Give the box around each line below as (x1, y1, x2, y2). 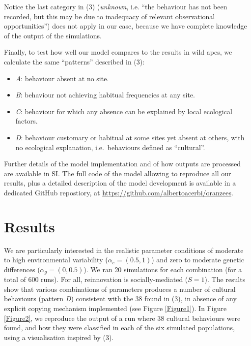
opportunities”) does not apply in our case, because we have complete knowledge (4, 21, 247, 31)
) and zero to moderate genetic (151, 254, 244, 265)
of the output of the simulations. (4, 30, 102, 40)
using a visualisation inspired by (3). (4, 332, 114, 342)
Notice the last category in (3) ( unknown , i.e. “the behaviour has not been (4, 1, 227, 11)
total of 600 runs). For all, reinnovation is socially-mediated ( (4, 274, 188, 284)
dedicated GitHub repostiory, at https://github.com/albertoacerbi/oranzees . (4, 187, 233, 197)
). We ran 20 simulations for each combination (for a (84, 264, 242, 274)
